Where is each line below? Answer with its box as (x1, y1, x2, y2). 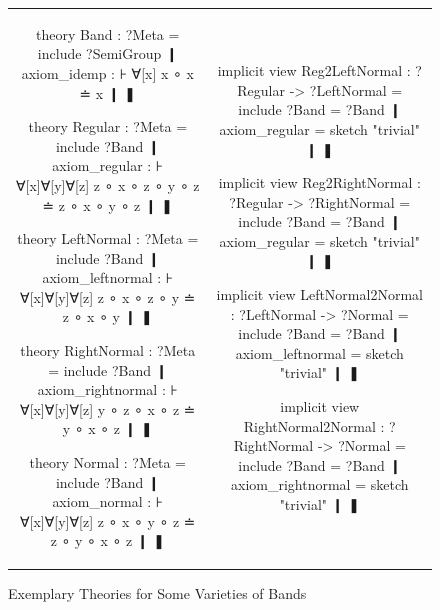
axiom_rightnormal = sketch (231, 474, 409, 495)
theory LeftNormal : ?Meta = (17, 228, 199, 249)
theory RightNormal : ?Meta (20, 340, 196, 361)
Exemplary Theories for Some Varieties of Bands (8, 582, 307, 603)
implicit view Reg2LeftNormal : (217, 60, 411, 81)
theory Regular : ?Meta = (28, 116, 188, 137)
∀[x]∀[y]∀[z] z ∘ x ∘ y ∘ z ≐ (19, 510, 196, 531)
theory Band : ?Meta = (36, 23, 180, 44)
